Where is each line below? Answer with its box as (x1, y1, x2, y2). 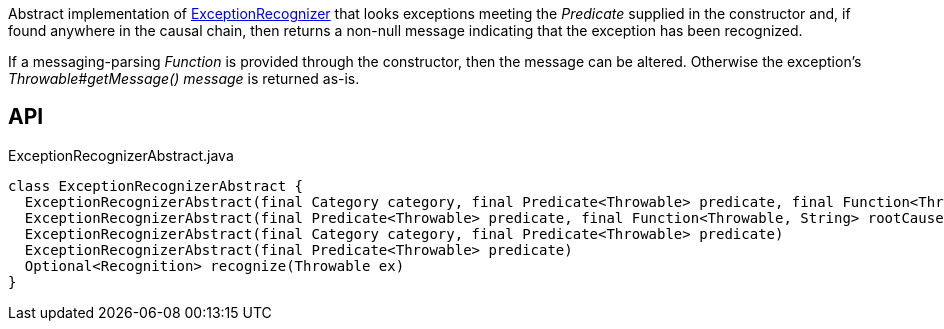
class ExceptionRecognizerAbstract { (8, 177, 304, 194)
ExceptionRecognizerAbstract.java (8, 146, 234, 164)
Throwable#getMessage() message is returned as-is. (8, 70, 360, 87)
